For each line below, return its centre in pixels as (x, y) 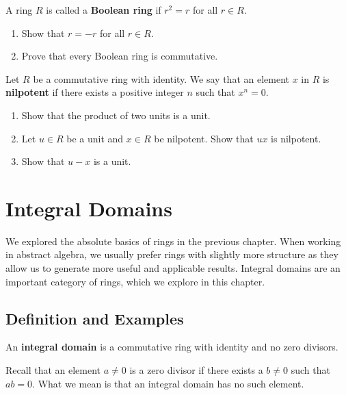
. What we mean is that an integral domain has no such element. (168, 383)
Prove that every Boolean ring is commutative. (120, 56)
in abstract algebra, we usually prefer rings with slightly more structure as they (172, 254)
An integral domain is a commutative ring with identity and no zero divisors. (172, 347)
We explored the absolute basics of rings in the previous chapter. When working (173, 241)
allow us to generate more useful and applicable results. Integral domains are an (173, 268)
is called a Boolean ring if (104, 10)
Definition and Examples (95, 318)
